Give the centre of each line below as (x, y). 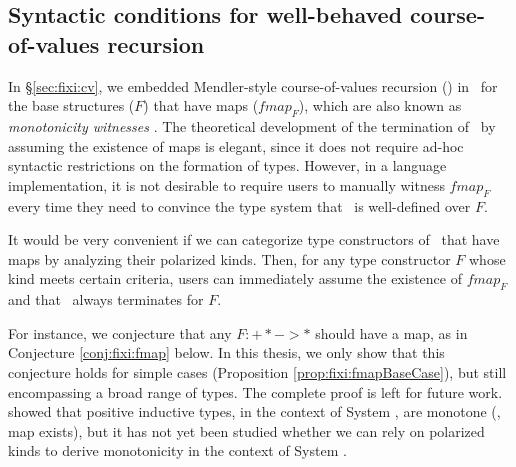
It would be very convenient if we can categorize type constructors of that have (254, 239)
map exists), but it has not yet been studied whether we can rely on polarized (246, 430)
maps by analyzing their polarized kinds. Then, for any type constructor (229, 258)
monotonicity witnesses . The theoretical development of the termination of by (252, 125)
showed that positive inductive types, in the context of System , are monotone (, (254, 411)
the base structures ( (71, 105)
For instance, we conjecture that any (120, 332)
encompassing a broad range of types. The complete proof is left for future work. (255, 391)
